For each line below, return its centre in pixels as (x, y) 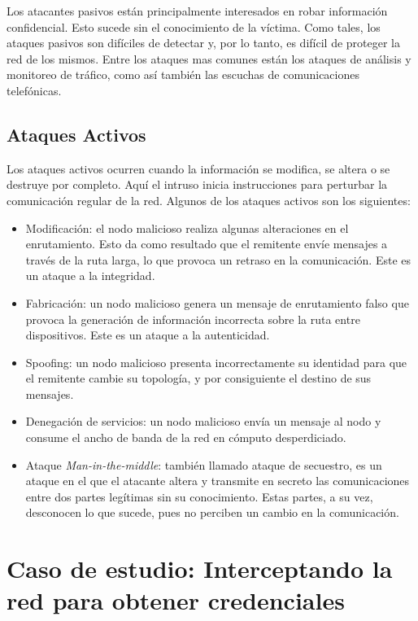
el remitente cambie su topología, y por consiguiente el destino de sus (198, 378)
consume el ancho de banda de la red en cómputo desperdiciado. (186, 437)
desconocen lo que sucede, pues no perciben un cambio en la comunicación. (212, 512)
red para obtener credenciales (176, 600)
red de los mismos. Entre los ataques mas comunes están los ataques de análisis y (209, 58)
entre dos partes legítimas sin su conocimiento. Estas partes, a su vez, (199, 496)
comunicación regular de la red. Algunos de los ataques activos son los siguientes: (209, 200)
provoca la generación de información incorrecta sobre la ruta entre (193, 319)
